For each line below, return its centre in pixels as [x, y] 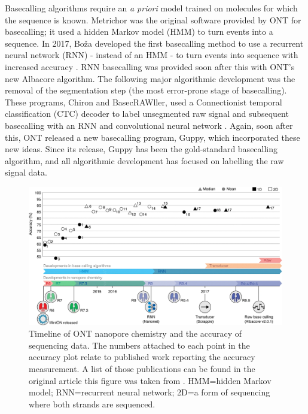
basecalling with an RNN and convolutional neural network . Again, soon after [149, 125]
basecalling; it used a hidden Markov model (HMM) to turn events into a [139, 31]
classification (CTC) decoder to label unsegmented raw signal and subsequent [147, 114]
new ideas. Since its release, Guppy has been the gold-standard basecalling [141, 149]
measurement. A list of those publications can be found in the [142, 368]
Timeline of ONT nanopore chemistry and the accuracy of [135, 333]
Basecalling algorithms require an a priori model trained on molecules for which [151, 8]
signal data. [26, 172]
